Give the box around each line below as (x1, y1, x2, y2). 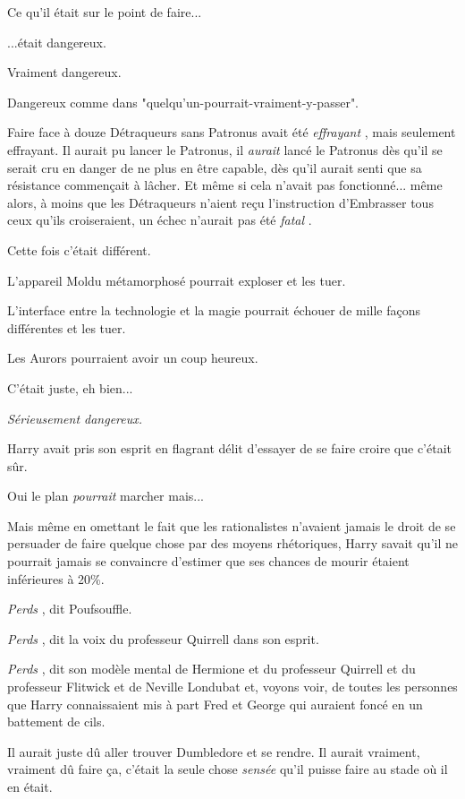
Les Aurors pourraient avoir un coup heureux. (7, 348, 258, 367)
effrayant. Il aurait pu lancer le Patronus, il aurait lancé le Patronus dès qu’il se (7, 140, 443, 159)
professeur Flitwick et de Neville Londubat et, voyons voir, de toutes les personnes (7, 677, 458, 696)
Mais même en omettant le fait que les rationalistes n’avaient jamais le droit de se (7, 516, 456, 535)
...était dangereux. (7, 32, 106, 51)
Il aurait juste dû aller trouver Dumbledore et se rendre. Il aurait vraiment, (7, 742, 420, 760)
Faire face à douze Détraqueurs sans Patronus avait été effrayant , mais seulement (7, 123, 456, 142)
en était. (7, 778, 53, 795)
